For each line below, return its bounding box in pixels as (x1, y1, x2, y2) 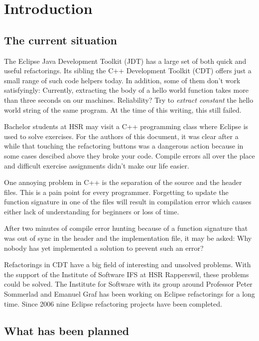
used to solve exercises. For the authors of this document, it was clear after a (4, 131, 239, 141)
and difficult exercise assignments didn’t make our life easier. (4, 160, 189, 170)
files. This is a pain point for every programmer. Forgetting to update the (4, 186, 229, 197)
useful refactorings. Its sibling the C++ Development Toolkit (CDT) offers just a (4, 65, 252, 76)
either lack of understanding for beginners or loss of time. (4, 206, 179, 216)
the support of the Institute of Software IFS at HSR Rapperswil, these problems (4, 269, 249, 279)
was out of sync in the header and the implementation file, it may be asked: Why (4, 233, 252, 243)
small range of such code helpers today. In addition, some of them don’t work (4, 75, 241, 85)
